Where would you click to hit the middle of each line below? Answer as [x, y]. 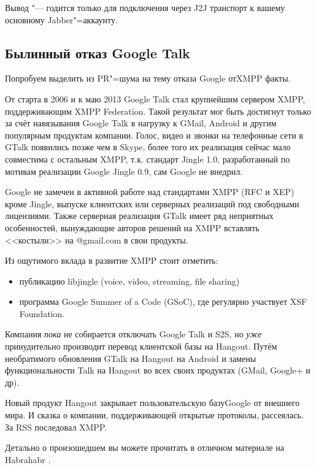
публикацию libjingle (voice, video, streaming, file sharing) [129, 281]
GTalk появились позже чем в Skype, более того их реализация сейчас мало [148, 147]
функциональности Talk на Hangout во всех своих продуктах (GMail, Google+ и [158, 370]
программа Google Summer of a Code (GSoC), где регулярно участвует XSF [163, 301]
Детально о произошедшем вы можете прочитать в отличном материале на [145, 447]
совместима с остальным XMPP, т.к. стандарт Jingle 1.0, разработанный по [148, 159]
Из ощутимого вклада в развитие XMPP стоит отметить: [112, 260]
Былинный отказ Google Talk [98, 52]
